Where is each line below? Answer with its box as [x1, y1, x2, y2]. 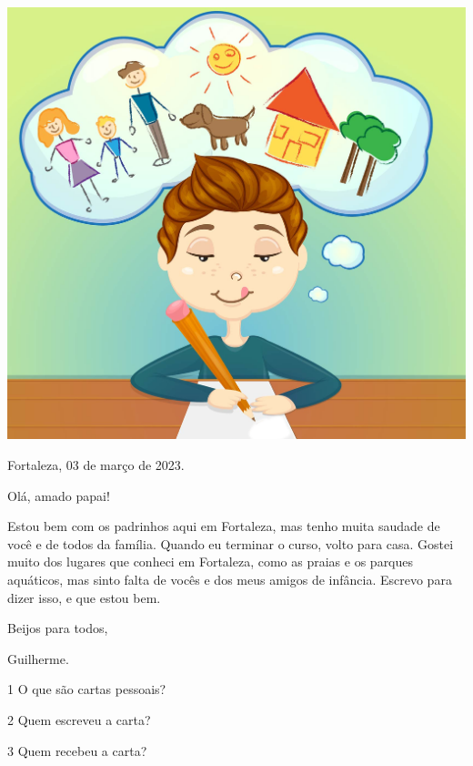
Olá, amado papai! [7, 485, 110, 505]
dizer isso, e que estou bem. [7, 587, 161, 607]
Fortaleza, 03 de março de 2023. [7, 455, 185, 475]
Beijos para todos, [7, 618, 108, 638]
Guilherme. [7, 649, 69, 668]
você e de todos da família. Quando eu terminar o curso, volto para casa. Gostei [7, 534, 454, 553]
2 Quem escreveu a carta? [7, 710, 151, 729]
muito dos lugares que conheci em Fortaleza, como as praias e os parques [7, 552, 414, 571]
